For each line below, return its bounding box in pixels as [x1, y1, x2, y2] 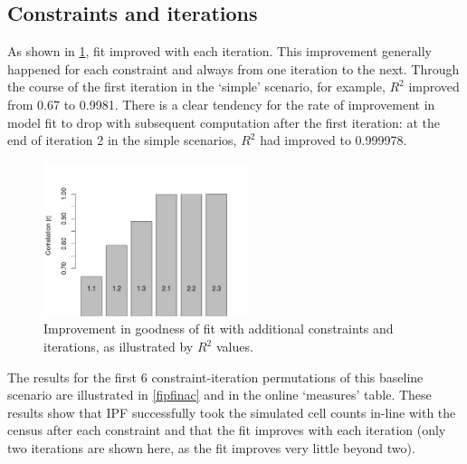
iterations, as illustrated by [43, 337, 194, 356]
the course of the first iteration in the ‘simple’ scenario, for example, [7, 77, 386, 96]
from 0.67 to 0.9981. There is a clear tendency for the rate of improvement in [7, 94, 435, 113]
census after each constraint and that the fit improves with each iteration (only [7, 420, 446, 440]
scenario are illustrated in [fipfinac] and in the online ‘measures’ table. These [7, 385, 432, 404]
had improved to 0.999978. [260, 130, 407, 150]
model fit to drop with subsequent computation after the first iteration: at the [7, 112, 440, 131]
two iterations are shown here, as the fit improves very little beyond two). [7, 438, 415, 457]
